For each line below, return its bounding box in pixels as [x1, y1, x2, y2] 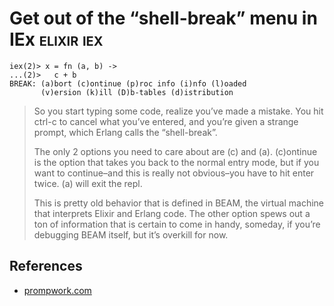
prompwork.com [23, 284, 92, 296]
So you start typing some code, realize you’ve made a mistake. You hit [33, 105, 324, 117]
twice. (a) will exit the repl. [33, 177, 143, 189]
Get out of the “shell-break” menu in [9, 7, 318, 30]
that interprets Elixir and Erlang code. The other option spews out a [33, 207, 311, 219]
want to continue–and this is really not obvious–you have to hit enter [33, 167, 315, 179]
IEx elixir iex [9, 28, 104, 51]
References [9, 258, 83, 275]
